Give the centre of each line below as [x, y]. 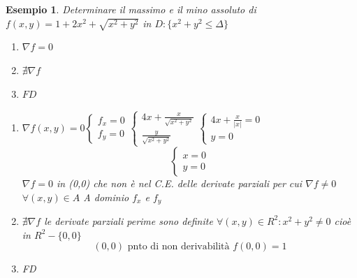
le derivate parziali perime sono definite [129, 220]
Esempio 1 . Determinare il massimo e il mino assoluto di [131, 9]
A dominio [106, 197]
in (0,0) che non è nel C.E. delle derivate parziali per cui [180, 183]
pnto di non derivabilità [178, 247]
